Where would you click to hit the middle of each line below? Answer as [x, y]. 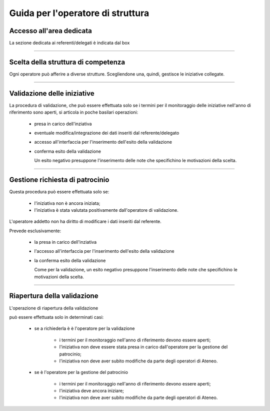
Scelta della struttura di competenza [67, 62]
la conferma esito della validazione [70, 260]
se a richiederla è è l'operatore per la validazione [84, 328]
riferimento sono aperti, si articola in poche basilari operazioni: [74, 112]
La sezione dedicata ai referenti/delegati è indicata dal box [69, 43]
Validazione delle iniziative [52, 93]
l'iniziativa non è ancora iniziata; [67, 203]
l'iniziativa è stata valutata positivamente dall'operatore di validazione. [106, 210]
